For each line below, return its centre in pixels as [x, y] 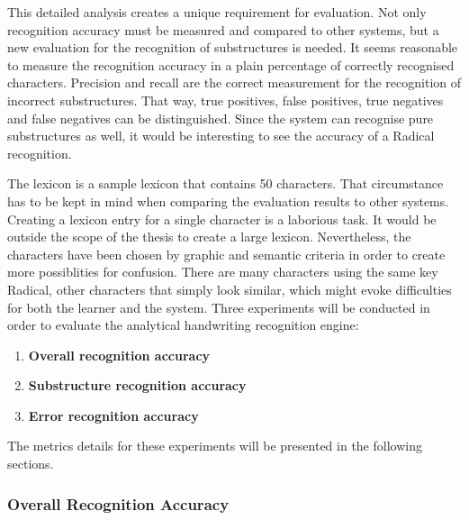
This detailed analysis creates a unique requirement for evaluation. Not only [217, 12]
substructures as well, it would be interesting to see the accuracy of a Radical [221, 136]
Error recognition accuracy [113, 415]
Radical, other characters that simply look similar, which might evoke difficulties [230, 289]
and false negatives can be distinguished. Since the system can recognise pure [221, 118]
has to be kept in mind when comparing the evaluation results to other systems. [228, 201]
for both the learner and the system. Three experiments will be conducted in [219, 307]
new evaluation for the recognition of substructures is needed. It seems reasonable [233, 47]
